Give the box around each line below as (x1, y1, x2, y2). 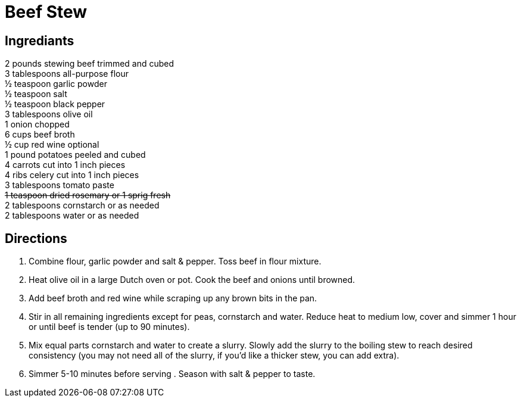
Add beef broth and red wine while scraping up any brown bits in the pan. (29, 293, 317, 304)
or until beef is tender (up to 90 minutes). (29, 322, 190, 332)
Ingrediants (5, 33, 74, 48)
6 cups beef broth (5, 129, 75, 140)
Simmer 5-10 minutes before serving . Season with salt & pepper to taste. (29, 369, 316, 379)
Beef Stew (5, 2, 88, 22)
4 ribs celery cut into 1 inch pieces (5, 170, 139, 180)
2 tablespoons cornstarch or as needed (5, 200, 160, 211)
